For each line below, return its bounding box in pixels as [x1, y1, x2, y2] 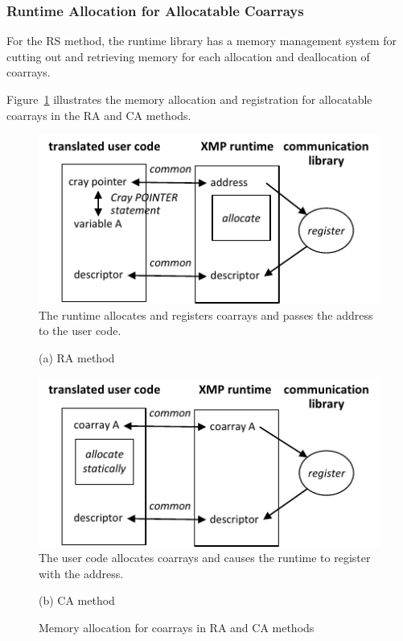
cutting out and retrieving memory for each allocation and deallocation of [6, 48, 370, 64]
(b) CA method [39, 592, 115, 609]
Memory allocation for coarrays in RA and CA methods [39, 618, 315, 635]
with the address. [39, 564, 124, 581]
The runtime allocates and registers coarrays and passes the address [39, 306, 373, 323]
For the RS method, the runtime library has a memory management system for [6, 32, 397, 49]
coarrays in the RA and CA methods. [6, 106, 191, 123]
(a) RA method [39, 349, 115, 366]
